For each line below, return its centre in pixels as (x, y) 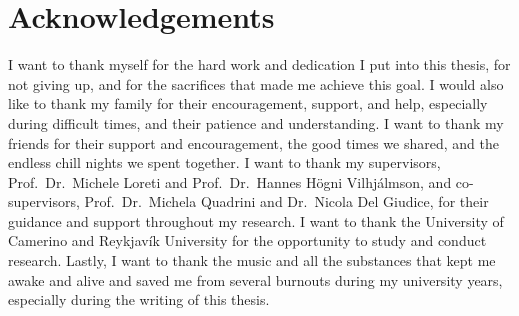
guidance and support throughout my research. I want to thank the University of (256, 220)
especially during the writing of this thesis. (139, 299)
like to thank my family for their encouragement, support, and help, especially (248, 103)
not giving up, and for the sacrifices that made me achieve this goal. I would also (256, 83)
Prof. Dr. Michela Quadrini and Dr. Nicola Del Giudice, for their (286, 201)
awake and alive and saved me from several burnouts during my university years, (255, 279)
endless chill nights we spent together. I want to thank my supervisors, (224, 162)
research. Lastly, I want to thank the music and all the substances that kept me (252, 260)
